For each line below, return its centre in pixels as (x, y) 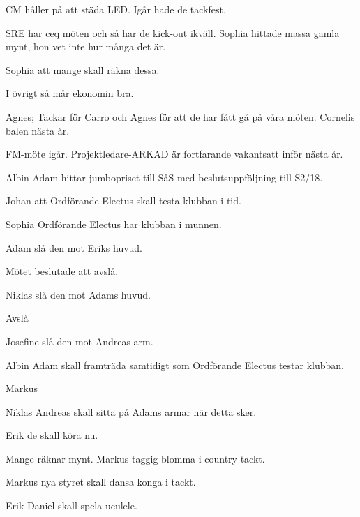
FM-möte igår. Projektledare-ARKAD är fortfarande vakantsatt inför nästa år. (174, 154)
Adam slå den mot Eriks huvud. (74, 247)
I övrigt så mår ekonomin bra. (70, 93)
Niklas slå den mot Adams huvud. (78, 294)
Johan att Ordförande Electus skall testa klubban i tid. (123, 201)
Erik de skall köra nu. (52, 435)
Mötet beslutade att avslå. (62, 271)
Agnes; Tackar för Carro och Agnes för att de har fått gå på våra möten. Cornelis (180, 116)
